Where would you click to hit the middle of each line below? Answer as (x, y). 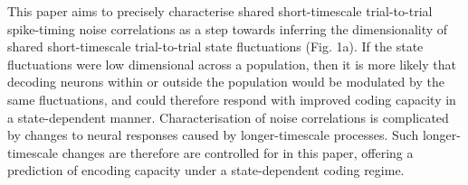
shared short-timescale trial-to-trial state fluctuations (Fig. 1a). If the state (215, 46)
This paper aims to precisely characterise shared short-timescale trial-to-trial (220, 11)
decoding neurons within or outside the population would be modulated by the (226, 82)
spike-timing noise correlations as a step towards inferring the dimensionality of (228, 28)
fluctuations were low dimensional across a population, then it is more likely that (232, 64)
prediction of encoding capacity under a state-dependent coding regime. (206, 170)
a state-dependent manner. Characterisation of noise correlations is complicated (228, 117)
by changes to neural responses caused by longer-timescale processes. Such (213, 135)
